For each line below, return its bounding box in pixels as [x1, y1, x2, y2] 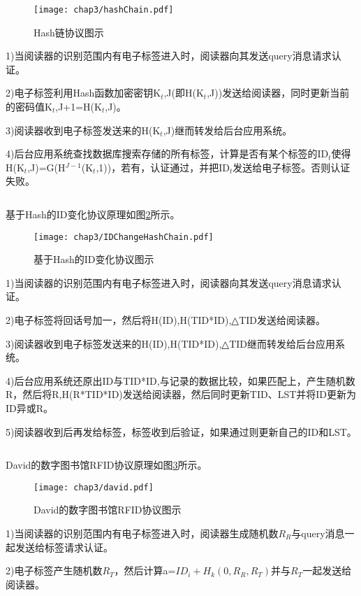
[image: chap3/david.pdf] [34, 482, 154, 492]
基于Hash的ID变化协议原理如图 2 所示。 [6, 207, 180, 221]
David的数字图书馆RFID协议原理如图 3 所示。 [6, 457, 207, 472]
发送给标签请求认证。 [15, 539, 113, 554]
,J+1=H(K [55, 99, 102, 114]
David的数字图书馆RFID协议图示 [34, 502, 182, 517]
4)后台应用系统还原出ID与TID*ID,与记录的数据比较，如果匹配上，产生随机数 [6, 373, 355, 388]
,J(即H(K [163, 85, 204, 100]
